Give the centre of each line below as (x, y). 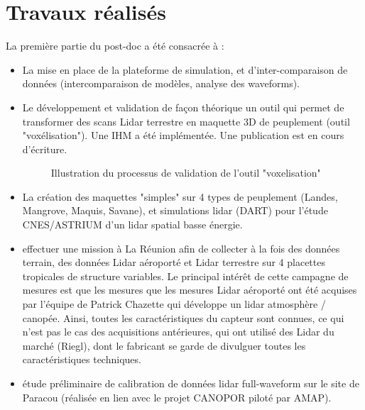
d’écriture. (45, 149)
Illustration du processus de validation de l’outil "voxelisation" (186, 173)
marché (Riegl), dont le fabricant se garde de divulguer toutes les (164, 345)
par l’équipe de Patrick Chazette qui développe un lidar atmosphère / (174, 304)
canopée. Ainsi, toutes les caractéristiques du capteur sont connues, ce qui (183, 317)
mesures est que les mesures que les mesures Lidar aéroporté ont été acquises (190, 290)
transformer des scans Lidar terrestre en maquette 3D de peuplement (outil (186, 121)
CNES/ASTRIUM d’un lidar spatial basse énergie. (132, 225)
